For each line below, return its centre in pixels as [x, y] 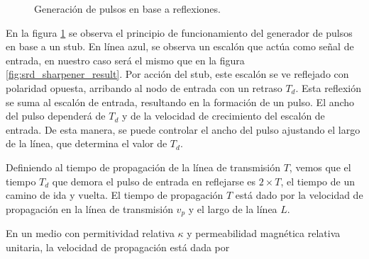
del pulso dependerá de [56, 116]
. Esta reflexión [328, 87]
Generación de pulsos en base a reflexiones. [127, 8]
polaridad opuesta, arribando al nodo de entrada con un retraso [144, 87]
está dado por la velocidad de [299, 195]
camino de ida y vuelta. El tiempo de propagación [115, 195]
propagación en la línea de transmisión [89, 208]
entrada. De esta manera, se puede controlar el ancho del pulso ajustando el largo [183, 129]
